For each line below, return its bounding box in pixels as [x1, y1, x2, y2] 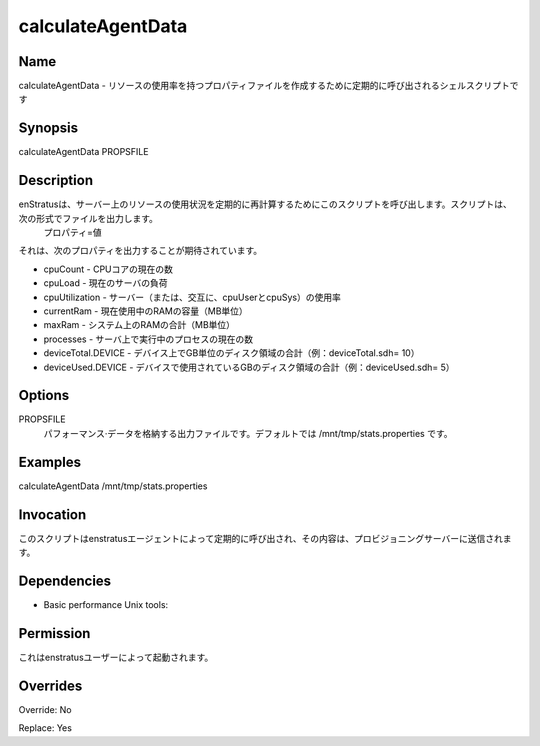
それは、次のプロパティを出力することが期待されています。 [18, 245, 263, 257]
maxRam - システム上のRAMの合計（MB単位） [43, 319, 235, 331]
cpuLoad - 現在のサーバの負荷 [43, 277, 168, 289]
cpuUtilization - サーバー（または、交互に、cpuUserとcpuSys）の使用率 [43, 291, 342, 303]
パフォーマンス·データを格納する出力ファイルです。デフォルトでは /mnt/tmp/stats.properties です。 [43, 427, 454, 439]
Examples [18, 453, 82, 470]
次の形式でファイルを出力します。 [18, 212, 159, 224]
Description [18, 172, 94, 189]
